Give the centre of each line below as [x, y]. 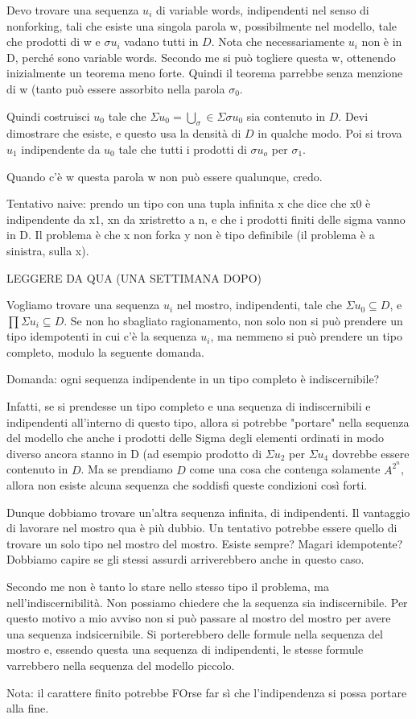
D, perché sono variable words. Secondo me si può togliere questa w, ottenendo [201, 57]
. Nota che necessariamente [278, 41]
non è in [382, 41]
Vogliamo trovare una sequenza [83, 305]
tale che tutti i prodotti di [183, 149]
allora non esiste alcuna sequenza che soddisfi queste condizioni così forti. [187, 485]
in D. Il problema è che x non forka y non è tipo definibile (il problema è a [191, 235]
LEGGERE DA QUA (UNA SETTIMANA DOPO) [134, 277]
